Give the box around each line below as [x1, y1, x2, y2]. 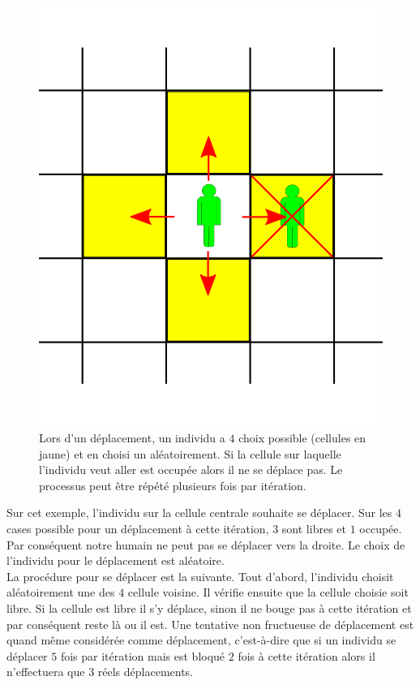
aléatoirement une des [6, 584, 115, 601]
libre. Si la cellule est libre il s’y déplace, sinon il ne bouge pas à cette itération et [6, 600, 412, 617]
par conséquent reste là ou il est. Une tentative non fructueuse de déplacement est [6, 615, 414, 632]
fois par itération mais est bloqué [60, 647, 225, 664]
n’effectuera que [6, 663, 85, 680]
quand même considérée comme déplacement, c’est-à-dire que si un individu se [6, 631, 396, 648]
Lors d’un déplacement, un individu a [39, 429, 225, 446]
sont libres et [281, 520, 346, 537]
